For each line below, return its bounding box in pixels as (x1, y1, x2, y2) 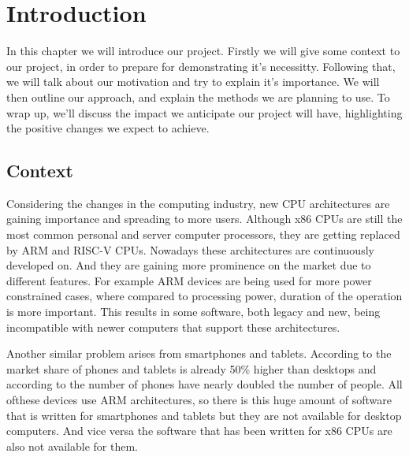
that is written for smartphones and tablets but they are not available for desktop (6, 407, 402, 423)
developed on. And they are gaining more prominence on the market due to (6, 257, 371, 273)
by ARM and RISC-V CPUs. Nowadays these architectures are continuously (6, 241, 374, 258)
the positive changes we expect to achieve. (6, 120, 210, 136)
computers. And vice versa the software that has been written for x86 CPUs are (6, 422, 392, 439)
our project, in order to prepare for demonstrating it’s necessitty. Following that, (6, 58, 396, 74)
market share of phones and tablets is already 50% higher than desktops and (6, 360, 377, 377)
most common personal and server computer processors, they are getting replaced (6, 226, 400, 243)
